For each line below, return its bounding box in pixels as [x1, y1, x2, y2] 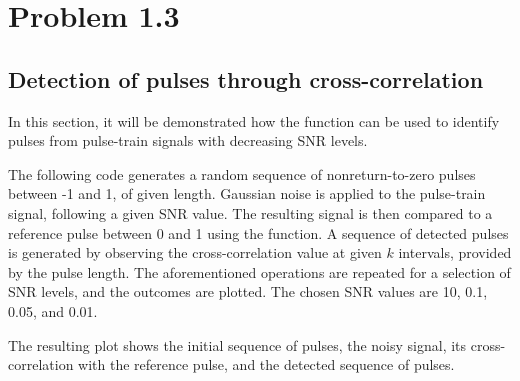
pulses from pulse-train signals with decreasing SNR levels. [8, 130, 368, 151]
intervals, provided [398, 242, 512, 263]
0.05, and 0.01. [8, 300, 98, 321]
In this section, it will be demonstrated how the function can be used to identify [8, 110, 500, 131]
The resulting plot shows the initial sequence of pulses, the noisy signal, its [8, 334, 467, 355]
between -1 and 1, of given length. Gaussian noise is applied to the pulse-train [8, 183, 486, 204]
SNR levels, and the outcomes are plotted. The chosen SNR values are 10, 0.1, [8, 281, 488, 302]
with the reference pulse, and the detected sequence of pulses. [78, 354, 455, 375]
